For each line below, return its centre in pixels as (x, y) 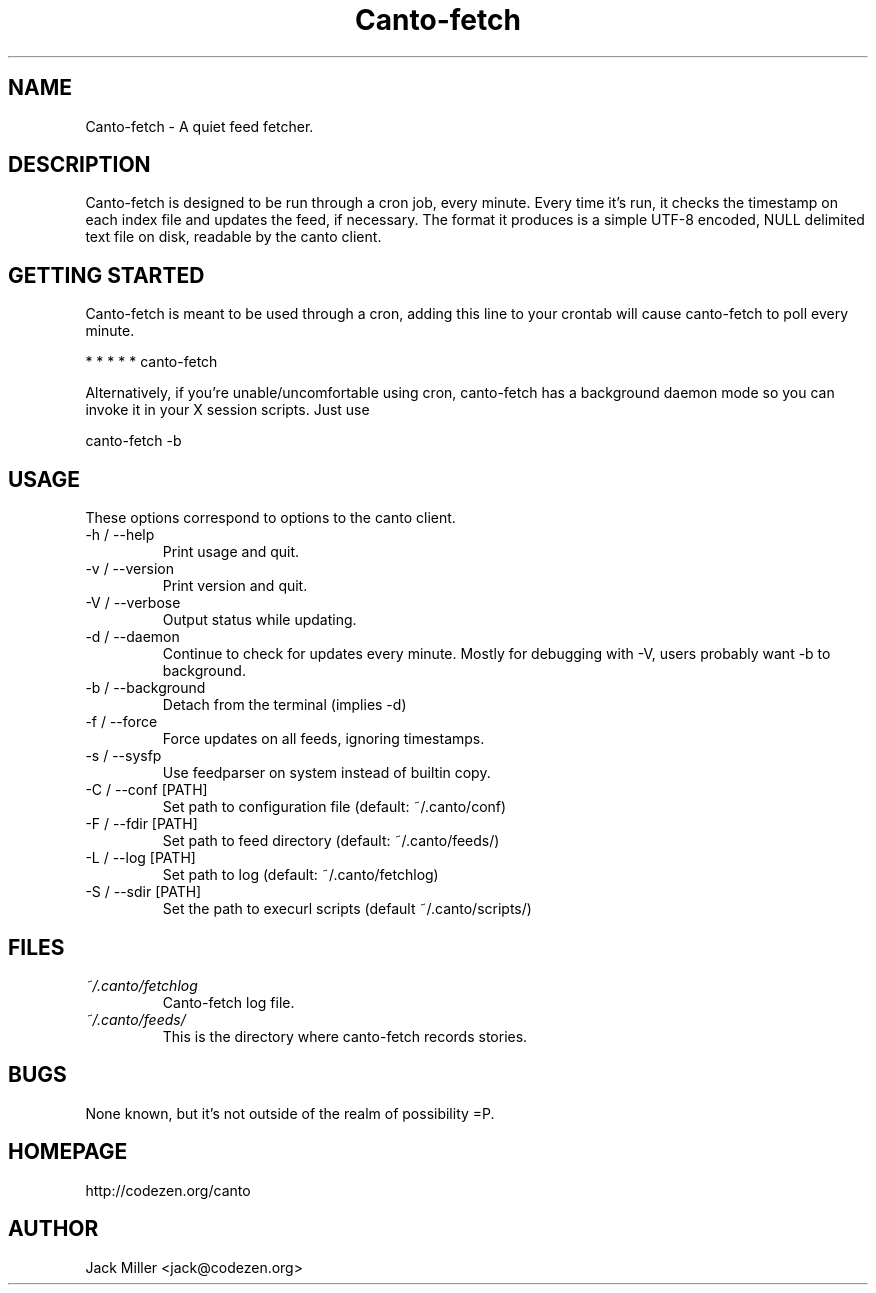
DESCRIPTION (79, 165)
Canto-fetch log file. (228, 1002)
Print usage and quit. (231, 552)
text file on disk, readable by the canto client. (233, 237)
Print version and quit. (235, 586)
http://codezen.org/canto (168, 1190)
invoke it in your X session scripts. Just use (227, 410)
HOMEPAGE (68, 1152)
